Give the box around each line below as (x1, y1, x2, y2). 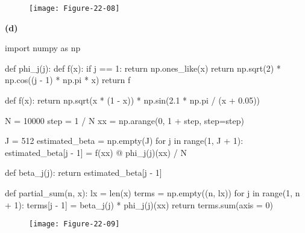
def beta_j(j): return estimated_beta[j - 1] (5, 166, 162, 179)
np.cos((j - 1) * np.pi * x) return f (5, 73, 131, 86)
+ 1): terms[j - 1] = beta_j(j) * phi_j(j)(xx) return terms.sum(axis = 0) (5, 198, 273, 211)
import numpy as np (5, 42, 81, 54)
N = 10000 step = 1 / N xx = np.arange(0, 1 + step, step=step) (5, 114, 244, 126)
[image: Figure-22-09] (29, 220, 120, 229)
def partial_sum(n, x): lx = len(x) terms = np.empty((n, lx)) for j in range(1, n (5, 187, 300, 199)
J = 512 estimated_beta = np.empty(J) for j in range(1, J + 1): (5, 134, 244, 147)
